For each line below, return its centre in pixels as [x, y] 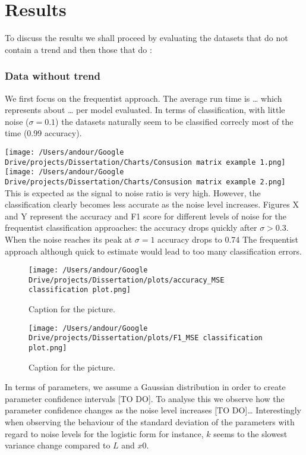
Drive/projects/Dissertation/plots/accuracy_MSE [127, 280]
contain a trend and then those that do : [78, 49]
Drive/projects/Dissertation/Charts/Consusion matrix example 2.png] [145, 182]
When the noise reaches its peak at [69, 239]
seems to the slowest [250, 433]
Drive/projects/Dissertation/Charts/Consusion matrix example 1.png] [145, 162]
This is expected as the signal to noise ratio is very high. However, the [133, 192]
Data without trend [53, 76]
